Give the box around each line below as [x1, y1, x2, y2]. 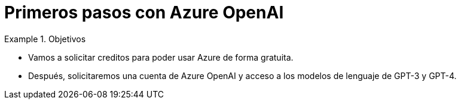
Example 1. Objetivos [4, 33, 86, 44]
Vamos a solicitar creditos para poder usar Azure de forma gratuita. [28, 52, 294, 62]
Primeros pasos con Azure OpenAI [4, 2, 284, 23]
